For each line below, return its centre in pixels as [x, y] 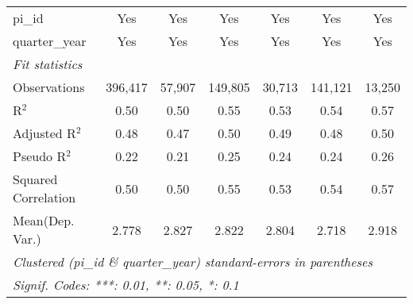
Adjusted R [44, 133]
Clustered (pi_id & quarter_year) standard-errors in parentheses [193, 262]
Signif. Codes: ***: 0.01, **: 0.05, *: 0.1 [126, 285]
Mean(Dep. [44, 220]
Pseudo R [40, 156]
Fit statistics [48, 64]
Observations [49, 87]
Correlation [44, 197]
